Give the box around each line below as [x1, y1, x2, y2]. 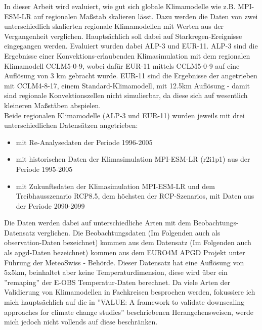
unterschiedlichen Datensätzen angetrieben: [4, 120, 138, 130]
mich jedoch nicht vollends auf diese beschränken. [4, 316, 158, 327]
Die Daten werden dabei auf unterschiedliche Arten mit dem [4, 217, 191, 228]
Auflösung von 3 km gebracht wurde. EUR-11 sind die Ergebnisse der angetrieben [4, 70, 257, 81]
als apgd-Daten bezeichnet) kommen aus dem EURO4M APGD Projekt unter [4, 247, 245, 258]
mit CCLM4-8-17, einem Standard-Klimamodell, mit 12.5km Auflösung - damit [4, 80, 250, 90]
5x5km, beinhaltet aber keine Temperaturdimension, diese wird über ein [4, 267, 228, 277]
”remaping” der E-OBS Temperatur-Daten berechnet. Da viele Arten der [4, 276, 231, 287]
